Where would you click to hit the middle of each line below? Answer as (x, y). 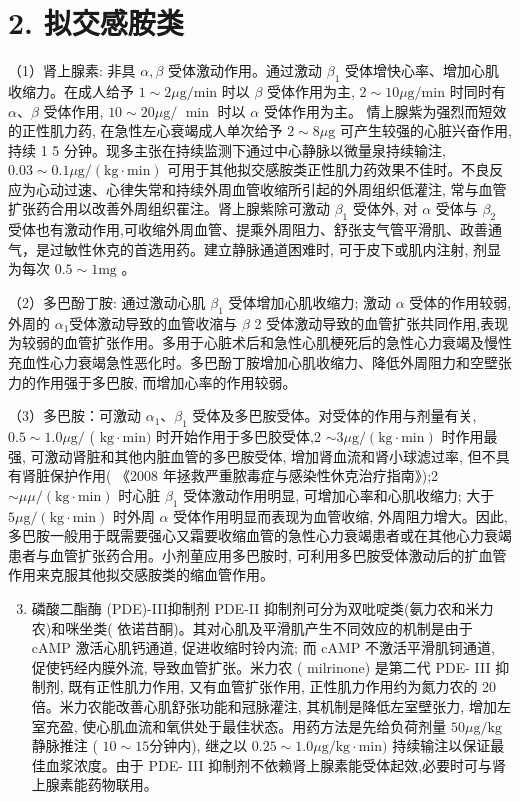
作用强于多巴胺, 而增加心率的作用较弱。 (166, 381)
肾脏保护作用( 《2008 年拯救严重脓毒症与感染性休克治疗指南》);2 (230, 475)
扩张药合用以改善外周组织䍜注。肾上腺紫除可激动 (169, 208)
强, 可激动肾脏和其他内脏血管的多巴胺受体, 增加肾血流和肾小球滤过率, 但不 (252, 455)
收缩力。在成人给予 (71, 90)
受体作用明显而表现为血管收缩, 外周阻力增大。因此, (340, 515)
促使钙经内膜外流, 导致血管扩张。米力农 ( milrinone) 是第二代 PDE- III (261, 666)
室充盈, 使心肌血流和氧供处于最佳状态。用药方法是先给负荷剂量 (239, 725)
